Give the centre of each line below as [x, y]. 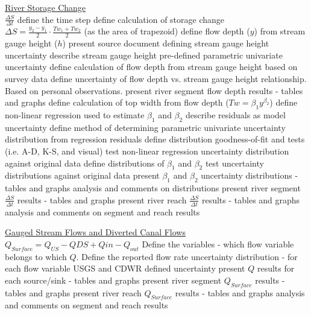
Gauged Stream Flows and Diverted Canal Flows [95, 232]
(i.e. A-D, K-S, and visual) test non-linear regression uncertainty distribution [147, 151]
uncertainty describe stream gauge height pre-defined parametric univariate [144, 55]
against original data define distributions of [85, 163]
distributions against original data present [82, 175]
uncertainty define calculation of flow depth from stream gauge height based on [151, 67]
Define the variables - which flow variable [218, 243]
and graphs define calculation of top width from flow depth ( [117, 102]
